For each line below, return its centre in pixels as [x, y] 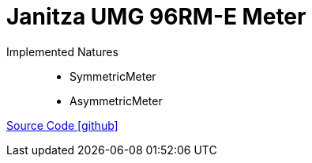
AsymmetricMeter [116, 100]
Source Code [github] [62, 125]
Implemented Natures [62, 51]
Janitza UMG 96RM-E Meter [156, 17]
